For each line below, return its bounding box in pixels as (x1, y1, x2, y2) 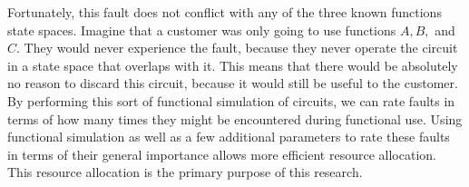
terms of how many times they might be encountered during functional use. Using (7, 109, 463, 128)
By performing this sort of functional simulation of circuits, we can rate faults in (7, 91, 455, 110)
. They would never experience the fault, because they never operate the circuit (16, 38, 458, 57)
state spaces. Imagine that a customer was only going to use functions (7, 20, 396, 39)
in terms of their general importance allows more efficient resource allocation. (7, 144, 436, 163)
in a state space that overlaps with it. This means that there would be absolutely (7, 55, 458, 74)
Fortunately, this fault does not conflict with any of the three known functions (7, 3, 442, 21)
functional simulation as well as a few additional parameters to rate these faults (7, 127, 450, 146)
